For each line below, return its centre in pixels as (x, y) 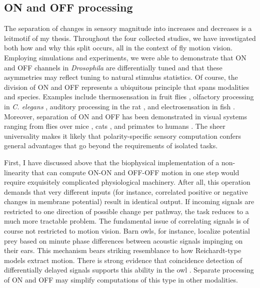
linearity (17, 172)
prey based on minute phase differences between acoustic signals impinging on (123, 240)
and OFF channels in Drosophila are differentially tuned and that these (113, 67)
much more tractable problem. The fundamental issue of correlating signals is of (126, 221)
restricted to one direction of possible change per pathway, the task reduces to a (126, 211)
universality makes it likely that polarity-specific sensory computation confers (122, 136)
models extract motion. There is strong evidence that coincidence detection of (123, 260)
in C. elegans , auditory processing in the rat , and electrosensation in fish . (119, 106)
